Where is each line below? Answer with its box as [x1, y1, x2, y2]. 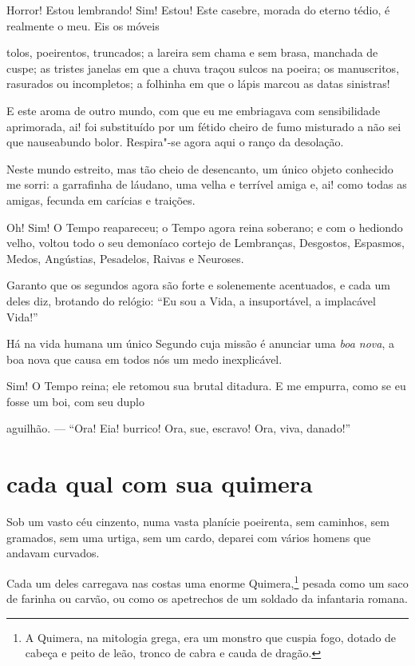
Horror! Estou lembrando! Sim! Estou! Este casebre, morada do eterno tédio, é [6, 2, 390, 18]
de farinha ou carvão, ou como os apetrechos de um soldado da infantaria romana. [6, 590, 408, 607]
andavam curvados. [6, 544, 100, 561]
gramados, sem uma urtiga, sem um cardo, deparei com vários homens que [6, 528, 371, 545]
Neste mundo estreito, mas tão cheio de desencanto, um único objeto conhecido [6, 160, 393, 177]
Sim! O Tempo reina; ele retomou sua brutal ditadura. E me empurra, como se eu [6, 377, 406, 394]
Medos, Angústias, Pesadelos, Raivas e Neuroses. [6, 249, 244, 266]
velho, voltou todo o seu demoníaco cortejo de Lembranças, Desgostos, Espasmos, [6, 234, 405, 251]
